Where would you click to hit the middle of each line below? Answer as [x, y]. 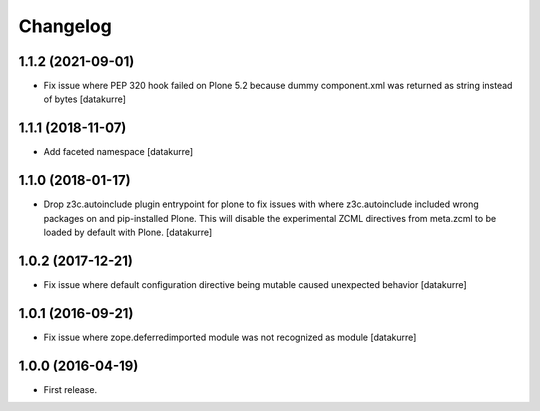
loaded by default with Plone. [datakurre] [128, 232]
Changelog [65, 26]
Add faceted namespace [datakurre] [118, 152]
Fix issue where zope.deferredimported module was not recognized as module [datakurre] [230, 337]
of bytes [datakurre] [85, 99]
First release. [70, 389]
